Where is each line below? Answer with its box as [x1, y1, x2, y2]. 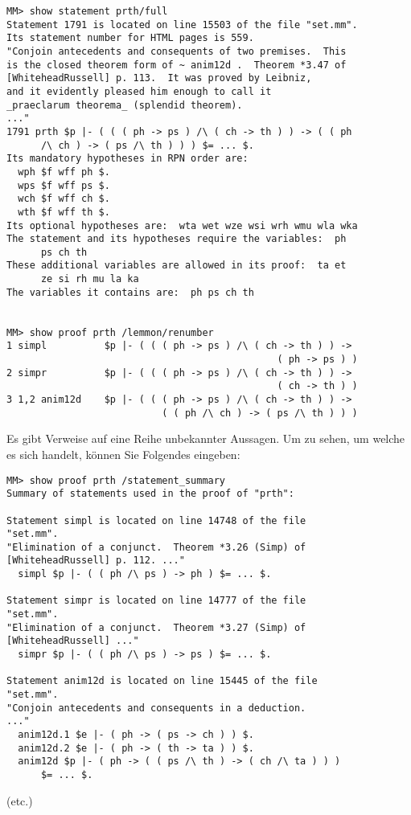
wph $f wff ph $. [18, 166, 110, 178]
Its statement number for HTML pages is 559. [6, 32, 254, 44]
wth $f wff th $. [18, 206, 110, 218]
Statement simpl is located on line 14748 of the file [6, 514, 306, 526]
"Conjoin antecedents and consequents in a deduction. [6, 702, 306, 714]
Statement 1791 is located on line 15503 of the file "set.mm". [6, 18, 358, 31]
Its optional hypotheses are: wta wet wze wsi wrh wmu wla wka [6, 219, 358, 231]
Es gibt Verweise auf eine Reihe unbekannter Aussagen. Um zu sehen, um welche [6, 430, 405, 447]
